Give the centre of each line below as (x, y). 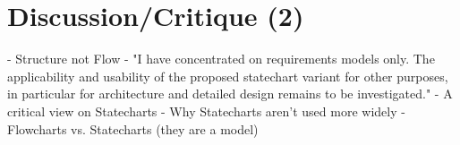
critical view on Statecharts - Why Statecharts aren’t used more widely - (206, 111)
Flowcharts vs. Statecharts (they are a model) (133, 128)
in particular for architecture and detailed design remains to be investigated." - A (230, 94)
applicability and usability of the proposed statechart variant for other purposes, (228, 76)
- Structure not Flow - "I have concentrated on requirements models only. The (221, 59)
